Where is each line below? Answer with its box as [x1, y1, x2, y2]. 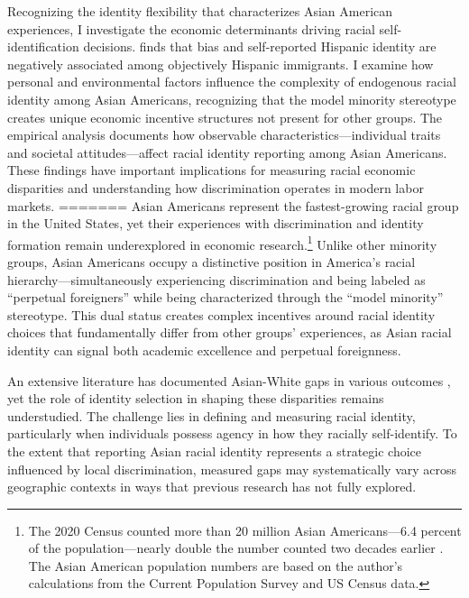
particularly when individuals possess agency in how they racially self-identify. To [7, 424, 457, 443]
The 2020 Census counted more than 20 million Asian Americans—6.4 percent [28, 520, 462, 539]
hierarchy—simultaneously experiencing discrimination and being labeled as [7, 270, 426, 289]
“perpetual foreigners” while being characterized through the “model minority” [7, 288, 444, 307]
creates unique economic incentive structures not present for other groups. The [7, 107, 443, 126]
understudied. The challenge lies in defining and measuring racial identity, [7, 406, 416, 425]
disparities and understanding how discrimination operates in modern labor [7, 178, 424, 197]
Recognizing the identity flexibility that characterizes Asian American [7, 2, 393, 20]
